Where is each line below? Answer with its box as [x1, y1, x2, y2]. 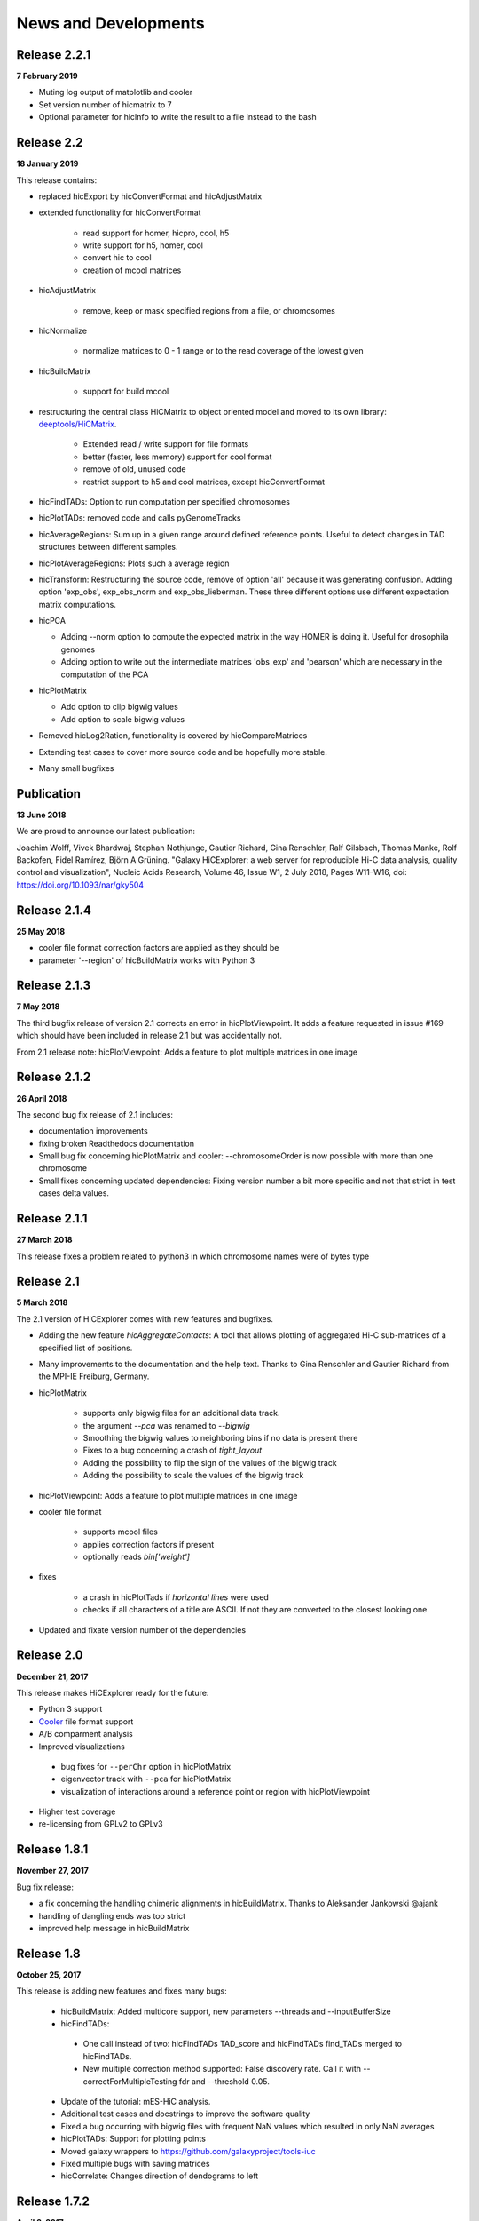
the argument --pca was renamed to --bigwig [82, 1420, 250, 1430]
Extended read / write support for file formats [82, 439, 249, 450]
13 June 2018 [16, 809, 67, 820]
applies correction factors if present [82, 1539, 215, 1549]
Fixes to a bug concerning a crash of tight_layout [82, 1445, 263, 1456]
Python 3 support [38, 1704, 103, 1715]
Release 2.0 [16, 1648, 83, 1663]
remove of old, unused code [82, 464, 186, 474]
